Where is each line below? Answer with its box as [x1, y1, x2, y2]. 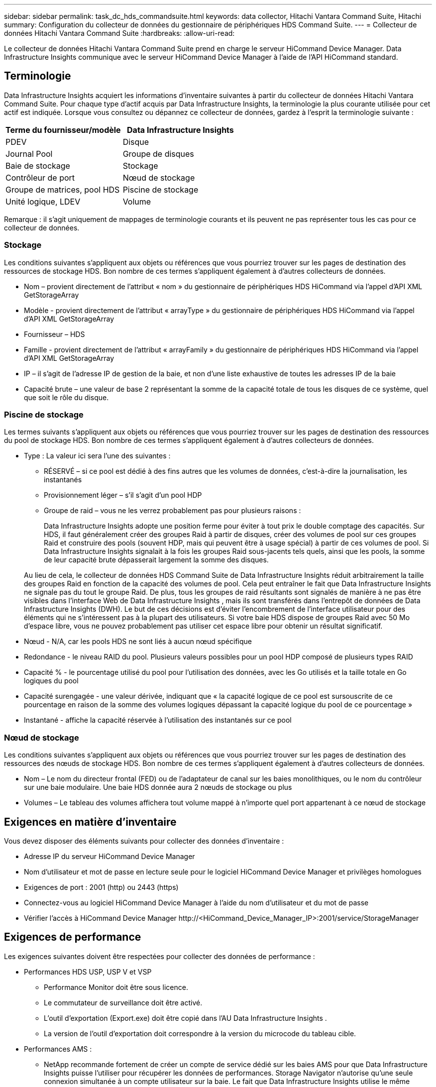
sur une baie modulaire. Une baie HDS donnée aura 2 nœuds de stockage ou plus [24, 783, 292, 792]
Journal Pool [5, 148, 53, 159]
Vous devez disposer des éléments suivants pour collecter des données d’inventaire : [4, 836, 284, 845]
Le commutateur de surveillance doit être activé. [44, 998, 203, 1007]
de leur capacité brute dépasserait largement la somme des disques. [44, 555, 269, 564]
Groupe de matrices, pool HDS [5, 184, 120, 195]
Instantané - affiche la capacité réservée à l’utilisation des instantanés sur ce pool [24, 716, 292, 725]
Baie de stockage [5, 160, 70, 171]
